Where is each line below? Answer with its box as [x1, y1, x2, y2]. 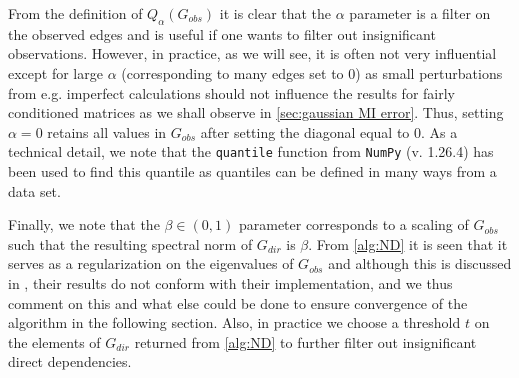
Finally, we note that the [8, 214, 160, 235]
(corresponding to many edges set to [121, 62, 344, 83]
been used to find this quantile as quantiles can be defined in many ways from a [8, 161, 497, 182]
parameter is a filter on [349, 3, 491, 23]
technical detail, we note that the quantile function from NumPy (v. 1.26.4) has [8, 141, 494, 162]
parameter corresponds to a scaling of [238, 214, 469, 235]
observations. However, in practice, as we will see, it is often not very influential [8, 43, 497, 64]
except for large [8, 62, 103, 83]
